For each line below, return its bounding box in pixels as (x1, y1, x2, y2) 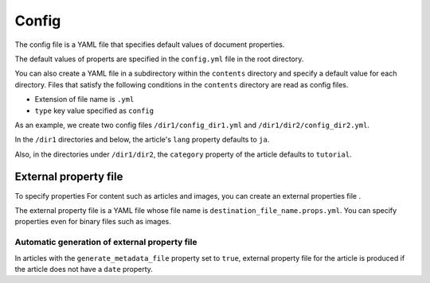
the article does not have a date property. (14, 264, 153, 273)
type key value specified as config (34, 106, 154, 115)
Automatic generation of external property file (14, 237, 197, 248)
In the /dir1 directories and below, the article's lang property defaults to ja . (14, 135, 270, 145)
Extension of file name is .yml (34, 95, 135, 104)
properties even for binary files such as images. (14, 217, 171, 227)
